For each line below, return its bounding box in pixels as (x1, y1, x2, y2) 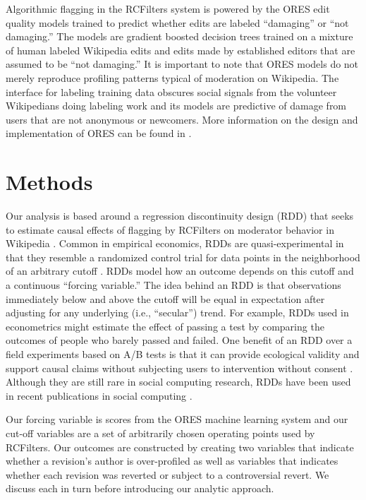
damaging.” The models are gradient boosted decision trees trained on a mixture (6, 29, 353, 44)
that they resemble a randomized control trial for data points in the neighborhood (6, 249, 360, 264)
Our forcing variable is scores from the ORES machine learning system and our (6, 412, 348, 427)
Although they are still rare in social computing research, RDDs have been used (6, 374, 351, 389)
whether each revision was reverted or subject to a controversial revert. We (6, 467, 329, 482)
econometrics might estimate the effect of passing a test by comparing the (6, 319, 324, 333)
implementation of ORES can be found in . (6, 126, 192, 141)
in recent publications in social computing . (6, 388, 193, 403)
